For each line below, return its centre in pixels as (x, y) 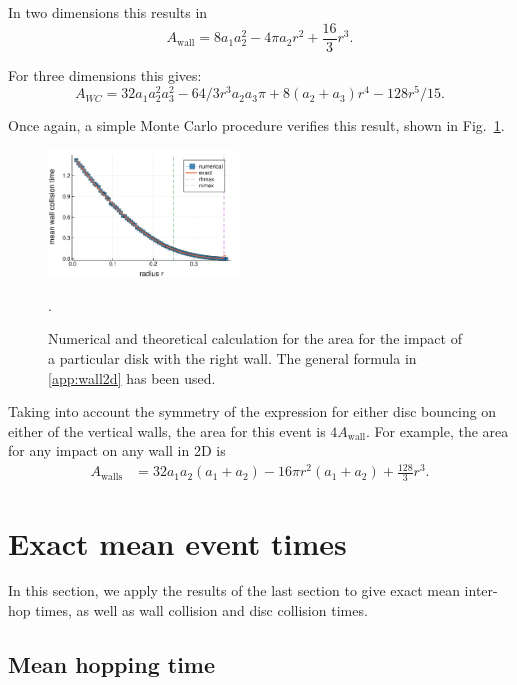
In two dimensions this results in (108, 12)
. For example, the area (437, 430)
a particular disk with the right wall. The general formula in (232, 357)
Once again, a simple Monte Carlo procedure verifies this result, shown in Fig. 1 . (256, 125)
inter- (481, 590)
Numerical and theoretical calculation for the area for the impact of (255, 338)
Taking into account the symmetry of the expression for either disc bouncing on (252, 411)
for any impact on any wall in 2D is (117, 450)
